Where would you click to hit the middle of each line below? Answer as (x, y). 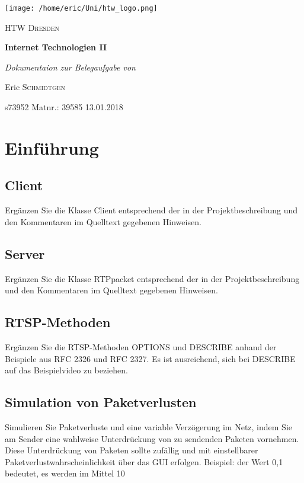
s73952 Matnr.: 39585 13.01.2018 (64, 107)
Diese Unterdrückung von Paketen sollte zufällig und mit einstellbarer (132, 450)
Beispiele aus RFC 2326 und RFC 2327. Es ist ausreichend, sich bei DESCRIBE (150, 358)
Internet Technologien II (56, 47)
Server (25, 253)
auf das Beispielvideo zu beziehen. (67, 370)
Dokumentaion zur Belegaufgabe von (70, 67)
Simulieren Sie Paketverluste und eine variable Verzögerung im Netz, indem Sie (149, 426)
